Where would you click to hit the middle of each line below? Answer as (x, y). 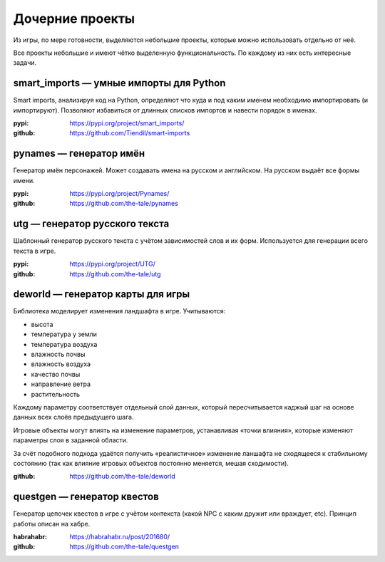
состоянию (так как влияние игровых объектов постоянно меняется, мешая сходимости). (151, 463)
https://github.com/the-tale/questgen (124, 547)
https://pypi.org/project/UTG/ (113, 264)
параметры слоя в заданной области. (71, 440)
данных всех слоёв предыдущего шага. (73, 417)
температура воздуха (64, 344)
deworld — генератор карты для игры (102, 295)
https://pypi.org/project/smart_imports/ (127, 123)
